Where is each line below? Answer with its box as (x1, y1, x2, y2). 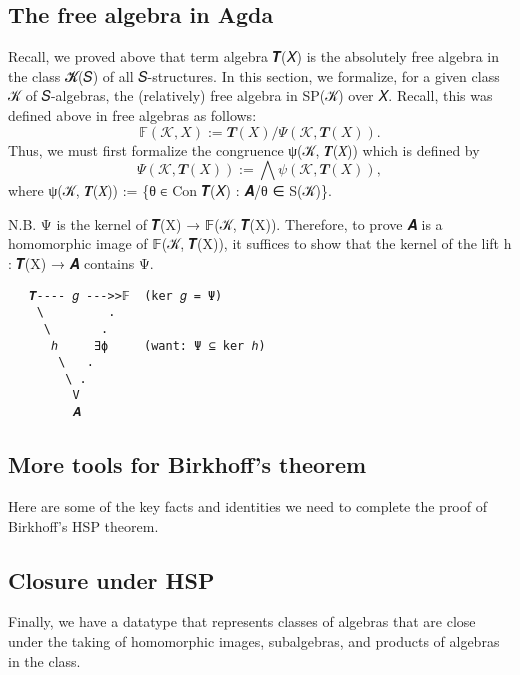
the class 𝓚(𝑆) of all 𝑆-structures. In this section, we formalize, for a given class (8, 65, 500, 86)
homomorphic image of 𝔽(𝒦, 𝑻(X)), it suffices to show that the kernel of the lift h (8, 233, 512, 254)
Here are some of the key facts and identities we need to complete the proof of (8, 496, 487, 516)
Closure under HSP (8, 564, 215, 595)
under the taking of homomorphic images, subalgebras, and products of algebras (8, 630, 500, 651)
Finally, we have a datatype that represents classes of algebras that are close (8, 611, 476, 632)
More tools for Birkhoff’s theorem (8, 449, 367, 480)
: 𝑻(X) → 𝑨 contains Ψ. (8, 252, 154, 273)
